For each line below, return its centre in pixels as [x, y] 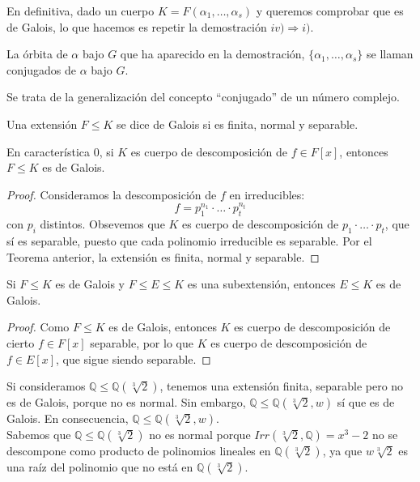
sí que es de [366, 402]
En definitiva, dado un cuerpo [81, 11]
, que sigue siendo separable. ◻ [133, 358]
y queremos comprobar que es [330, 11]
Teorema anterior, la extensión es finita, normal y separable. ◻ [163, 256]
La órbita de [37, 54]
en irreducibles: [267, 194]
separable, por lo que [142, 342]
